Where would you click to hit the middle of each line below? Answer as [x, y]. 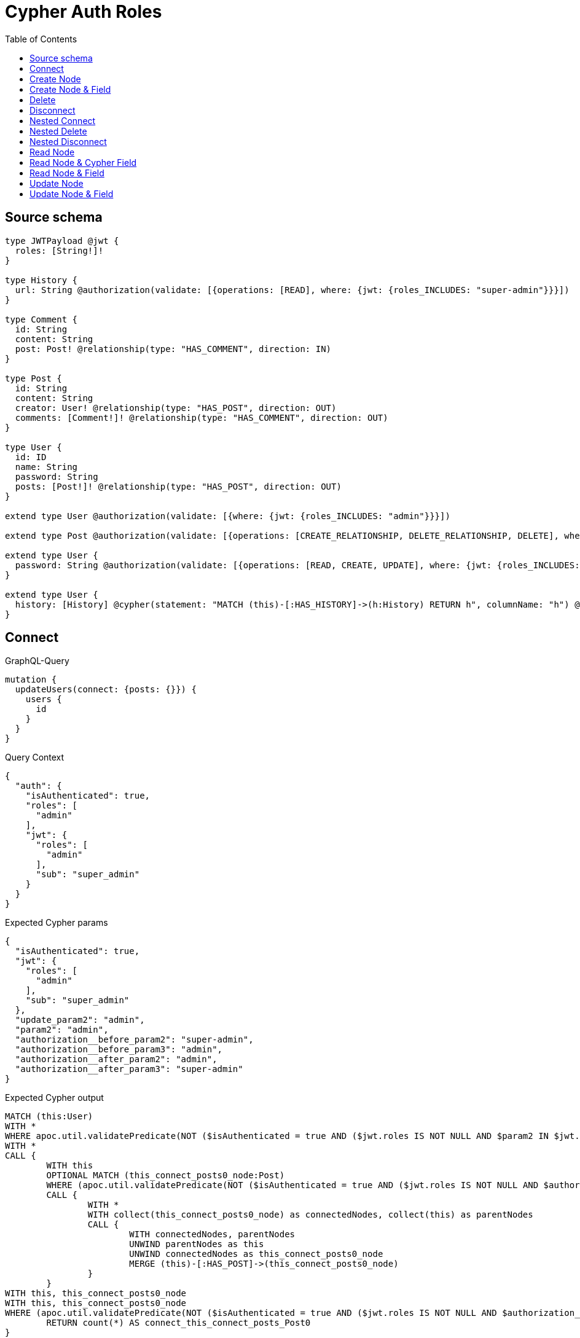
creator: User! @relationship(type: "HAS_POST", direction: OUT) [176, 408]
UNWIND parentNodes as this [197, 1244]
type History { [41, 280]
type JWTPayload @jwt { [62, 241]
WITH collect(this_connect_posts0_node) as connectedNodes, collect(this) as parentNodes [310, 1215]
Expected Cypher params [57, 923]
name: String [46, 467]
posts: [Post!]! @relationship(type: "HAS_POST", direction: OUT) [178, 486]
